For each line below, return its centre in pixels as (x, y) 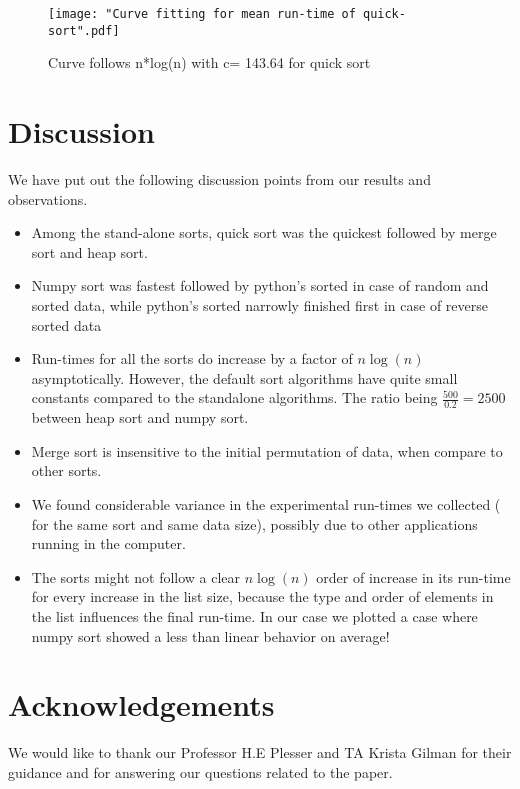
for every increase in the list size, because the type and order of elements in (262, 596)
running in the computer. (108, 543)
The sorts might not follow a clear (136, 576)
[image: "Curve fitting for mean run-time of (202, 14)
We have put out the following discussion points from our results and (219, 179)
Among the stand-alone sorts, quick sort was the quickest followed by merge (264, 232)
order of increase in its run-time (413, 576)
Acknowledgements (141, 704)
